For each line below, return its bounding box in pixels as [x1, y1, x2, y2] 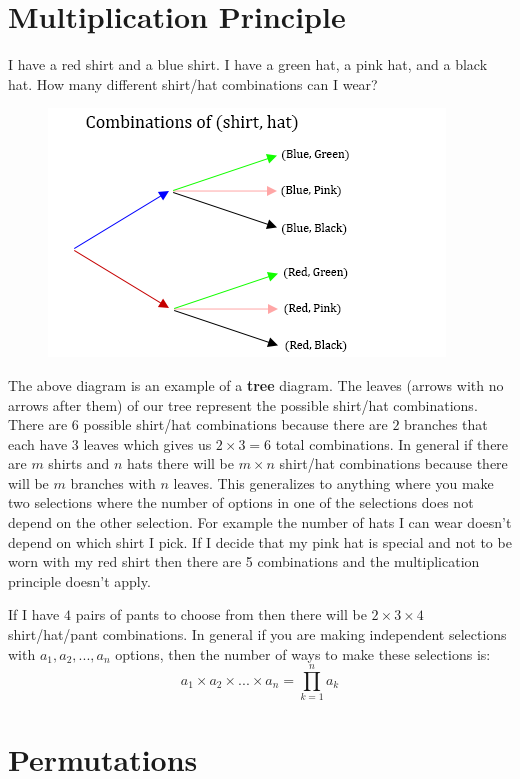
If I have [8, 604, 60, 625]
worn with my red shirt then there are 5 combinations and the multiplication [8, 551, 480, 572]
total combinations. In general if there [275, 433, 509, 454]
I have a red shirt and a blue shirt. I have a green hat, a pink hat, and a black [8, 54, 488, 75]
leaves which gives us [83, 433, 212, 454]
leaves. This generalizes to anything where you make [173, 472, 494, 493]
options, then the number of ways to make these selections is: [115, 643, 491, 664]
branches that [404, 414, 488, 435]
